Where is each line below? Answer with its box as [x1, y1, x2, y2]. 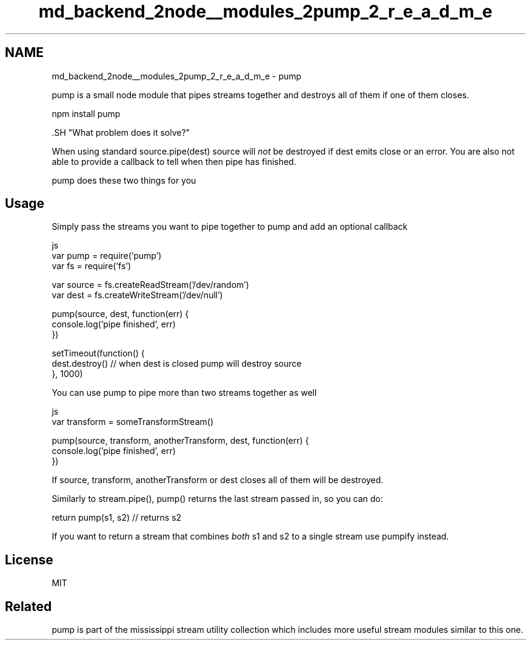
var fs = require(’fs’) [52, 261, 132, 272]
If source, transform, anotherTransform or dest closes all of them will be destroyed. [52, 475, 384, 486]
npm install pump [52, 108, 121, 119]
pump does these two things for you [52, 175, 196, 185]
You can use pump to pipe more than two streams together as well [52, 387, 317, 398]
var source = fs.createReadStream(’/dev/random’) [52, 279, 249, 290]
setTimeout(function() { [52, 348, 145, 359]
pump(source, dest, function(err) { [52, 309, 189, 319]
